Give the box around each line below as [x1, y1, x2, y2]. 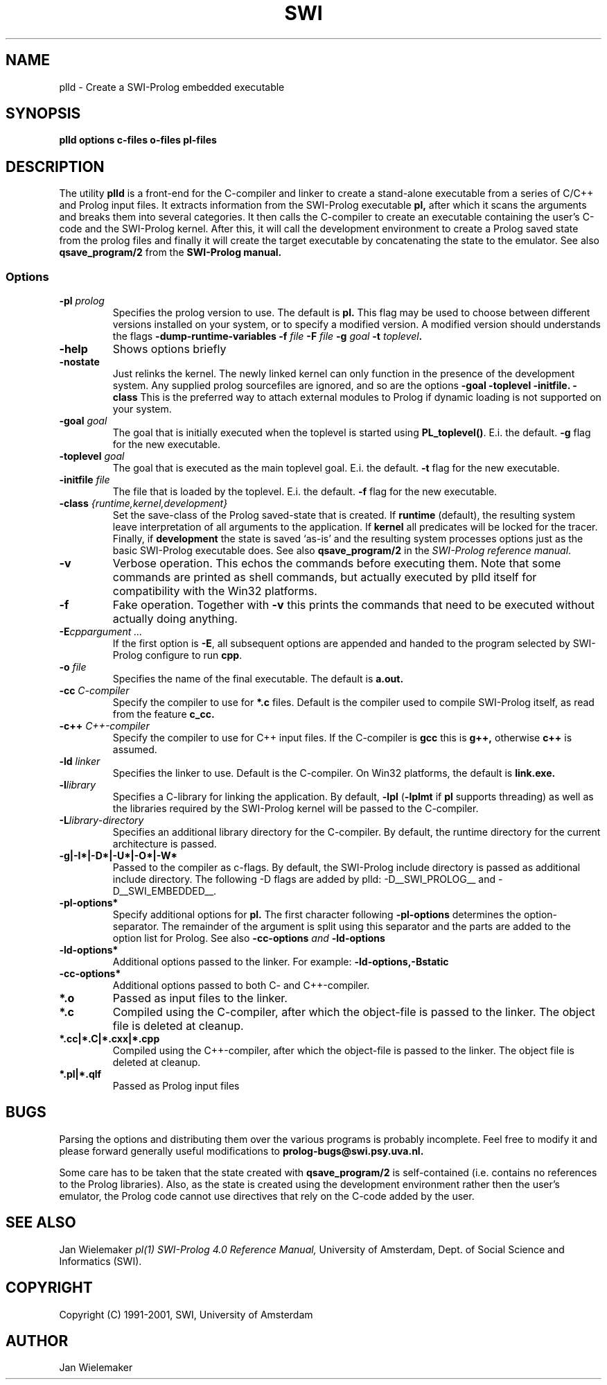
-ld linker [59, 755, 100, 768]
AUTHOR [6, 1332, 69, 1350]
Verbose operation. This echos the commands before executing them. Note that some [112, 556, 561, 571]
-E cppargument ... [59, 626, 143, 638]
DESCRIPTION [6, 157, 105, 175]
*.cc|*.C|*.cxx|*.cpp [59, 1033, 160, 1045]
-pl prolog [59, 295, 105, 307]
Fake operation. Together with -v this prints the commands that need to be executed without [112, 598, 595, 612]
